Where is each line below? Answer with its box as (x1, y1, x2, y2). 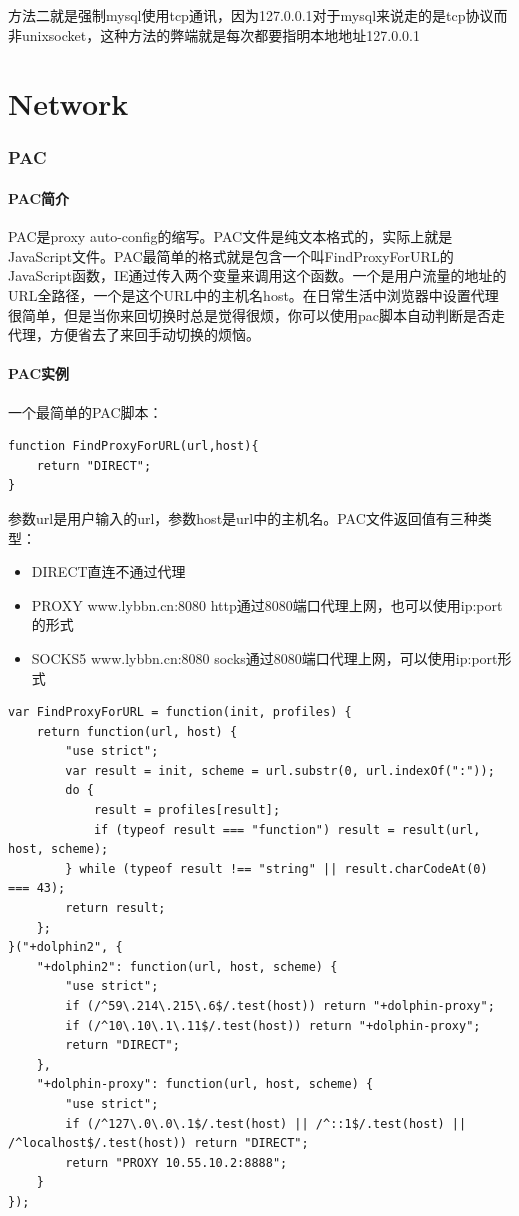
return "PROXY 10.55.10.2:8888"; (65, 1155, 288, 1170)
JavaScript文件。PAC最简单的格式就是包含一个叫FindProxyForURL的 (8, 245, 454, 266)
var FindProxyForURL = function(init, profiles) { (8, 705, 352, 720)
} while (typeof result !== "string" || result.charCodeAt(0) (65, 861, 488, 876)
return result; (65, 901, 166, 916)
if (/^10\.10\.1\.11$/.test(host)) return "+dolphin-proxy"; (65, 1018, 481, 1033)
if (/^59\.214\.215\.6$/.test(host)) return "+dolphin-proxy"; (65, 999, 495, 1013)
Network (8, 83, 129, 124)
